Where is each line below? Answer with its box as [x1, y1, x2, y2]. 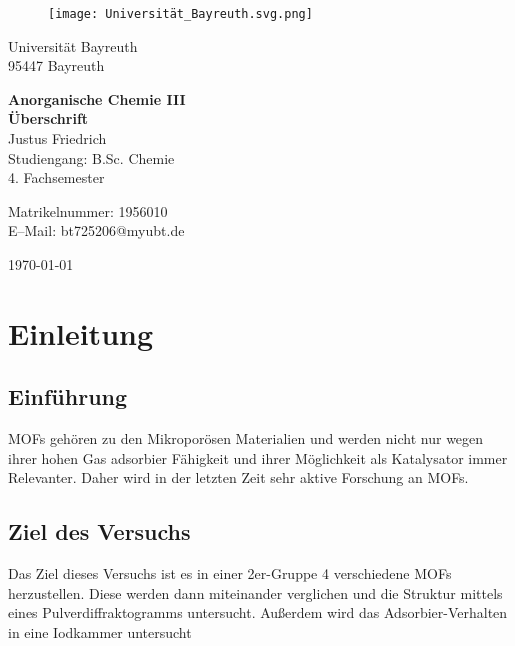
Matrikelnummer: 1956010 [8, 200, 168, 221]
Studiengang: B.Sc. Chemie [8, 147, 175, 168]
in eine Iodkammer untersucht [8, 621, 192, 642]
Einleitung [8, 312, 154, 353]
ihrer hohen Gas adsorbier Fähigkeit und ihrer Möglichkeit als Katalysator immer [8, 447, 508, 468]
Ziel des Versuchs [8, 516, 191, 547]
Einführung [8, 381, 128, 412]
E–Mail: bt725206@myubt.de [8, 220, 185, 241]
